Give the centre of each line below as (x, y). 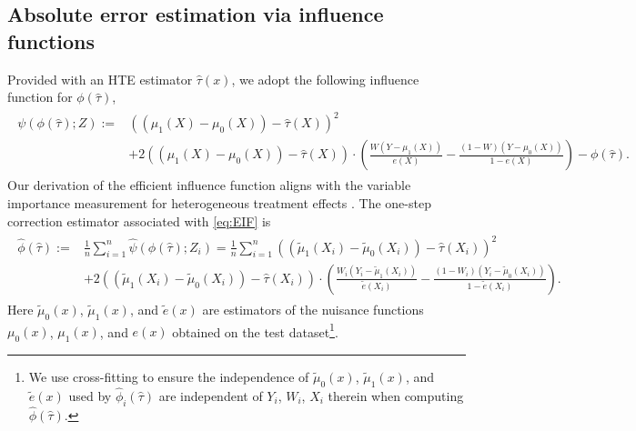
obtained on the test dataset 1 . (255, 330)
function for (40, 97)
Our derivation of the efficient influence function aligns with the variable (209, 185)
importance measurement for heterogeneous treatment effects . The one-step (219, 202)
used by (90, 396)
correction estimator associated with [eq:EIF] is (139, 221)
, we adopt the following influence (325, 79)
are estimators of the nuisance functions (313, 309)
